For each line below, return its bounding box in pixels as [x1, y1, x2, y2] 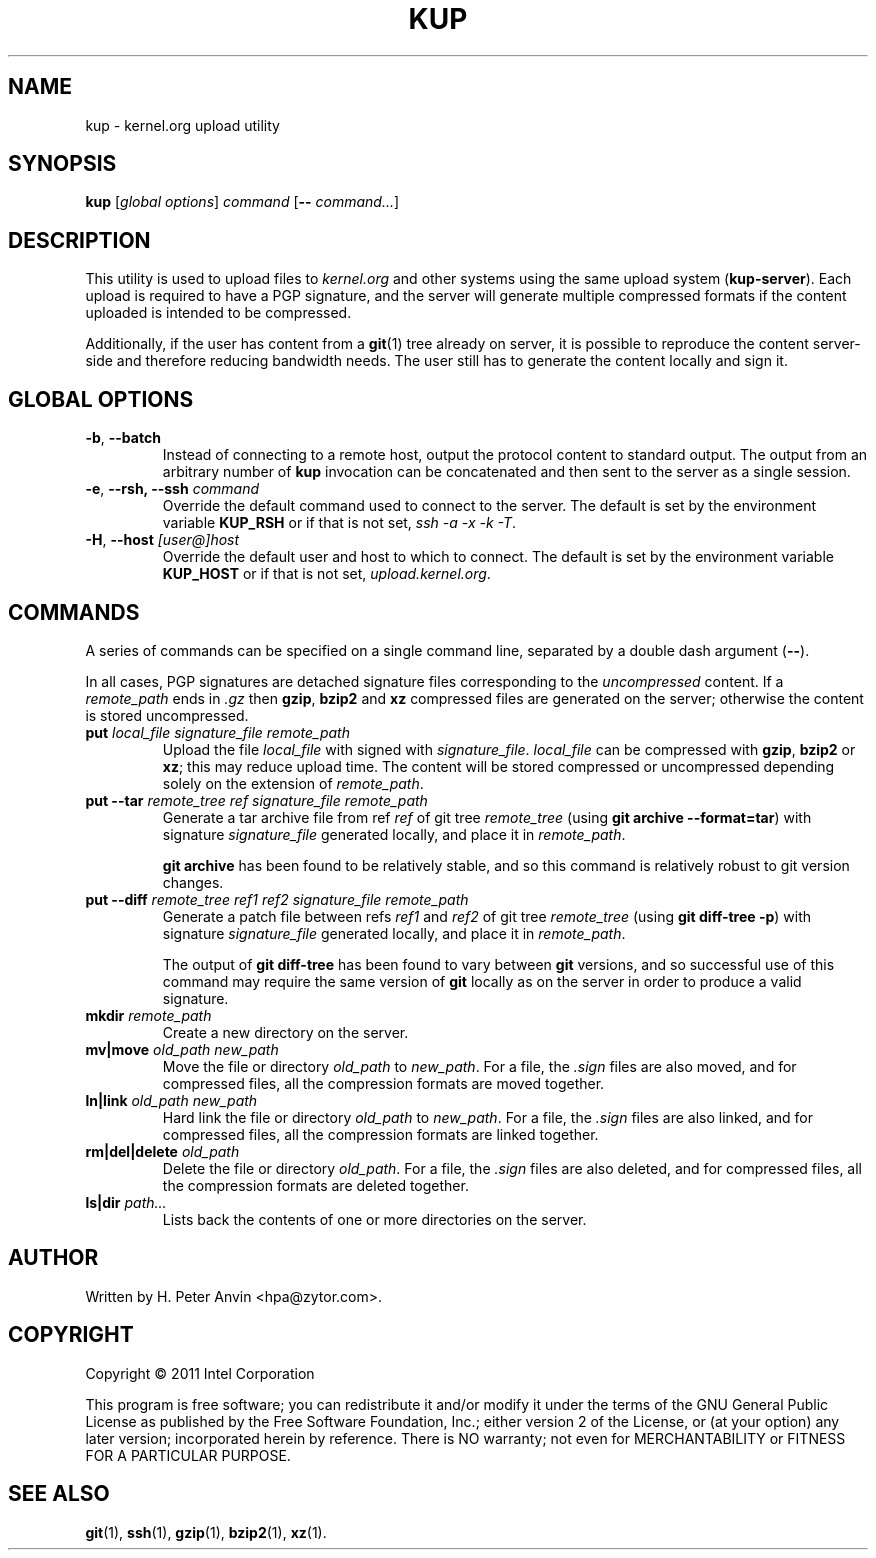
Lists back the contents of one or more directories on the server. [162, 1210, 587, 1228]
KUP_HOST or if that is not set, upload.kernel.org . [162, 565, 491, 583]
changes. [162, 873, 224, 891]
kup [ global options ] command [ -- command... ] [85, 193, 400, 211]
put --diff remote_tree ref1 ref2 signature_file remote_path [85, 890, 469, 908]
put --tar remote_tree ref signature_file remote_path [85, 791, 428, 809]
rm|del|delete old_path [85, 1142, 240, 1160]
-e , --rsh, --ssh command [85, 480, 260, 498]
